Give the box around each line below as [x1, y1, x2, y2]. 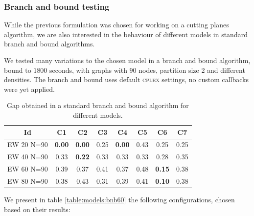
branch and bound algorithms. [4, 39, 95, 49]
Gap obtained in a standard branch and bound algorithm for [7, 100, 189, 110]
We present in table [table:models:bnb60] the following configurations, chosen [4, 194, 235, 205]
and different [207, 65, 245, 75]
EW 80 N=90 [7, 175, 48, 186]
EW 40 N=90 [7, 151, 48, 162]
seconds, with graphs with [49, 65, 127, 75]
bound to [4, 65, 31, 75]
